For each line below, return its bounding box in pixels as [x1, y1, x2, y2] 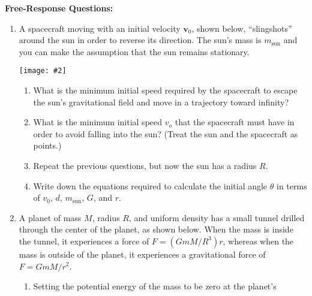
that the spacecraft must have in [175, 116, 295, 128]
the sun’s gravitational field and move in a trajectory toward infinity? [33, 95, 289, 108]
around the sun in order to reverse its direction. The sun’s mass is [19, 34, 262, 46]
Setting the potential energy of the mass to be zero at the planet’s [33, 280, 277, 292]
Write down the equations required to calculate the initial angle [33, 179, 268, 192]
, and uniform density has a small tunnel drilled [128, 211, 305, 223]
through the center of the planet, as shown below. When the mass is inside [19, 223, 293, 235]
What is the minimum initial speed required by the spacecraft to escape [33, 84, 298, 96]
